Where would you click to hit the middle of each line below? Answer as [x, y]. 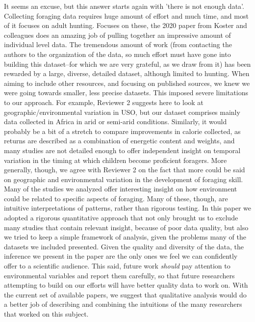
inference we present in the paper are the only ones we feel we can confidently [121, 256]
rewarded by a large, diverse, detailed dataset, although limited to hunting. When [127, 73]
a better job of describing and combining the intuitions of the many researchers [123, 304]
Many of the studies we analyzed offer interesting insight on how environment [121, 189]
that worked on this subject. [46, 314]
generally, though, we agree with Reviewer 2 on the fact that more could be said [125, 170]
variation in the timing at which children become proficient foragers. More [115, 160]
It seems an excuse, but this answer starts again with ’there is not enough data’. [124, 6]
